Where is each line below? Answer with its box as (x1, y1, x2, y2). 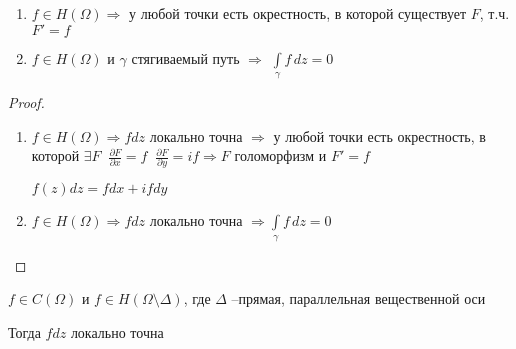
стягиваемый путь (131, 47, 240, 68)
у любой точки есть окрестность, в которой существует (129, 3, 467, 23)
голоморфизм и (234, 145, 327, 166)
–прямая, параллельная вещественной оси (231, 288, 486, 309)
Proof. (8, 91, 45, 112)
